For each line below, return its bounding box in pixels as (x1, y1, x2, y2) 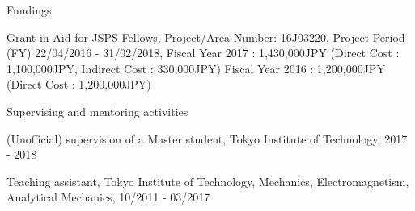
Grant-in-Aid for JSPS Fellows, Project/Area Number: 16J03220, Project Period (6, 28, 405, 45)
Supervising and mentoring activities (6, 102, 188, 119)
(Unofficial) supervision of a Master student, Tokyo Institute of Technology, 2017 (6, 130, 408, 147)
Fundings (6, 2, 52, 18)
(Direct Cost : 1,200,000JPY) (6, 76, 151, 93)
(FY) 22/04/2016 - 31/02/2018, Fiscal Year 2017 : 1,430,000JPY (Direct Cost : (6, 44, 400, 61)
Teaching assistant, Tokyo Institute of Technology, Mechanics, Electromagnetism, (6, 172, 409, 189)
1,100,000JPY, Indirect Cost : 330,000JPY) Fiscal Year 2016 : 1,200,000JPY (6, 60, 385, 77)
